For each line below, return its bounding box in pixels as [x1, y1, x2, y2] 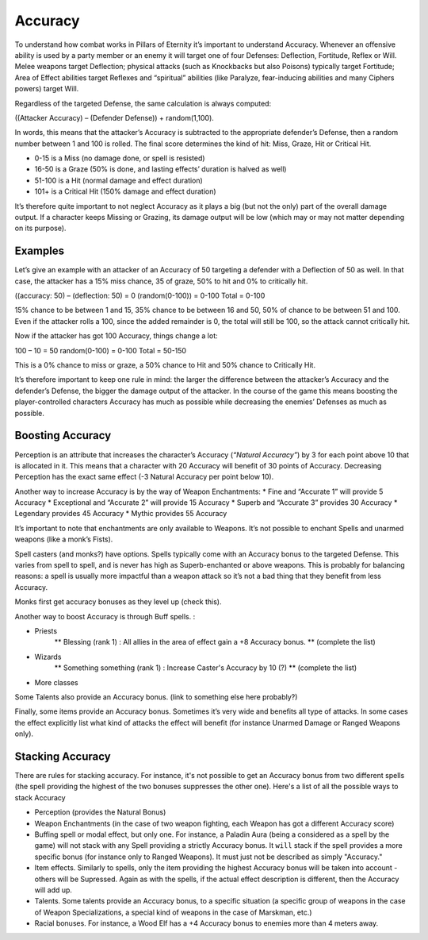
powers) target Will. [14, 84, 79, 94]
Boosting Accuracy [14, 429, 112, 442]
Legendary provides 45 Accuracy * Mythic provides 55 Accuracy [14, 509, 227, 518]
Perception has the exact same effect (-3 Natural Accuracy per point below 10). [14, 472, 274, 482]
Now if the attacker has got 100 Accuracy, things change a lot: [14, 331, 218, 341]
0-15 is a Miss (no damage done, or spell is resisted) [34, 153, 205, 163]
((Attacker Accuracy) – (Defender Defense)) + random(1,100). [14, 113, 214, 122]
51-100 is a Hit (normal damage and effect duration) [34, 175, 204, 185]
